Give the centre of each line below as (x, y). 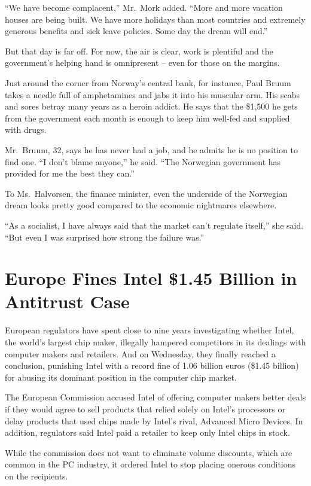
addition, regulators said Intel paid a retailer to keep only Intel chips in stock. (147, 432)
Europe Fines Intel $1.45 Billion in (151, 278)
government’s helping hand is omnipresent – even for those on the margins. (142, 63)
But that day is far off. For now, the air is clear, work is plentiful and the (139, 51)
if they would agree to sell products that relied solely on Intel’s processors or (145, 408)
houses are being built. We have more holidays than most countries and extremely (155, 19)
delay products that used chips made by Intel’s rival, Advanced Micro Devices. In (154, 420)
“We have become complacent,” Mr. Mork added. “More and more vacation (144, 7)
